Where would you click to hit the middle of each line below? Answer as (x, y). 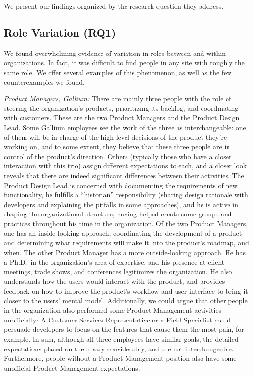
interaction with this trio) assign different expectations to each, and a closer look (126, 166)
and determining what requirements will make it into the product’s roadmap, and (126, 243)
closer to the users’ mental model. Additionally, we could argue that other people (126, 300)
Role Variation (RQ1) (60, 32)
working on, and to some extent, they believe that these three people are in (117, 147)
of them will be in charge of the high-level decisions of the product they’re (115, 137)
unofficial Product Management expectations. (72, 367)
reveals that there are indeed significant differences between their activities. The (124, 175)
